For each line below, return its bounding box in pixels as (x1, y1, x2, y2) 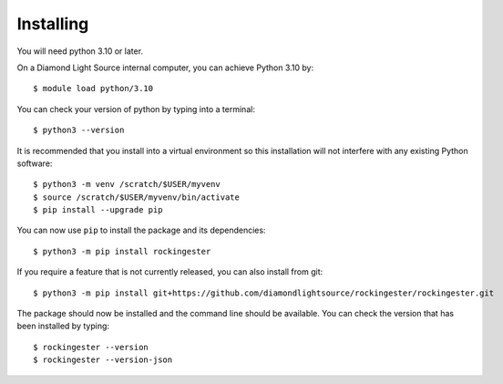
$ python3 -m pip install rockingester (33, 246, 211, 256)
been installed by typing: (16, 320, 109, 332)
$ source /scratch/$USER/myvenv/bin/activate (33, 192, 241, 202)
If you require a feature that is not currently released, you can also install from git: (16, 266, 323, 277)
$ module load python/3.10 (33, 83, 154, 94)
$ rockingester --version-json (33, 355, 173, 365)
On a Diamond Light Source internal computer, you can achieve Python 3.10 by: (16, 62, 314, 73)
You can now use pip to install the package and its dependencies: (16, 224, 266, 236)
